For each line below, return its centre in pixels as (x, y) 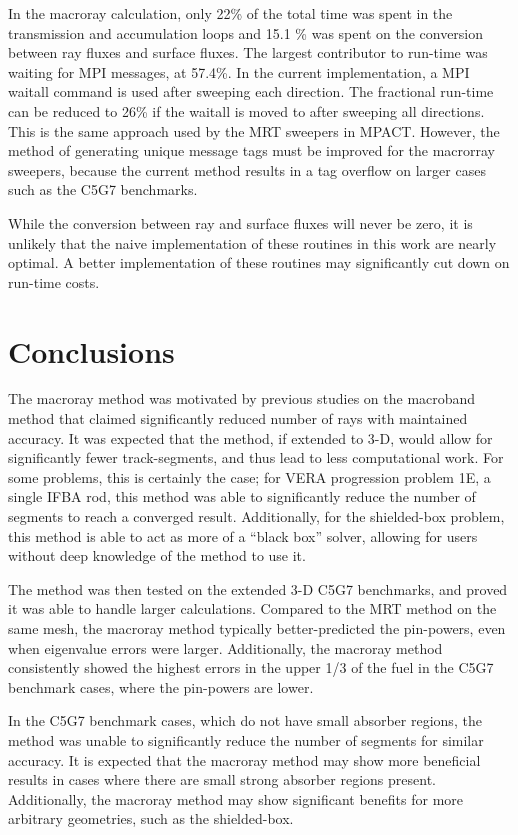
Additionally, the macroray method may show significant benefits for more (236, 798)
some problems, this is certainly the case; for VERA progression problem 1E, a (249, 476)
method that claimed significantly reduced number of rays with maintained (238, 418)
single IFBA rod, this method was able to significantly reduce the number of (242, 496)
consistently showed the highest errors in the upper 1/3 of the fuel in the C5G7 (251, 667)
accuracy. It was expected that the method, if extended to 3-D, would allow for (250, 437)
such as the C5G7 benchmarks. (103, 189)
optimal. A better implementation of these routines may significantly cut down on (259, 262)
